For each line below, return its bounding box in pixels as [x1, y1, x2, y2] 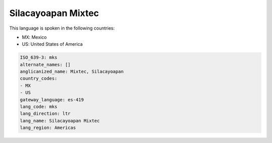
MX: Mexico [22, 34, 47, 40]
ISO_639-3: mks [20, 55, 57, 60]
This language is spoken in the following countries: [9, 25, 115, 31]
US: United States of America [22, 41, 83, 47]
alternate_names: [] [20, 62, 71, 67]
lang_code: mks [20, 104, 57, 110]
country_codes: [20, 76, 57, 81]
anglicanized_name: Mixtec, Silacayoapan [20, 69, 124, 75]
